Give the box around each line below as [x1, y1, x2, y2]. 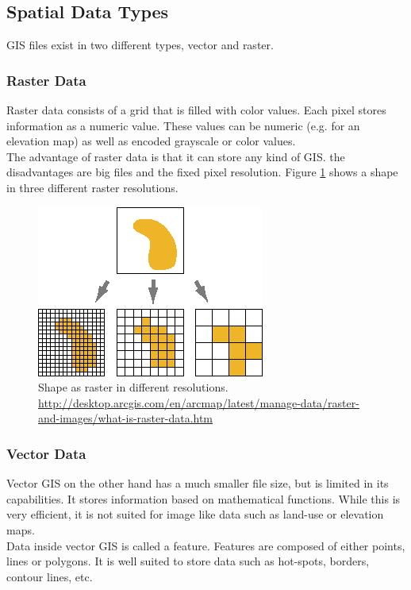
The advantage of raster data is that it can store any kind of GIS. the [6, 148, 345, 164]
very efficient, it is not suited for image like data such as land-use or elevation [6, 506, 384, 523]
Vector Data [6, 443, 86, 463]
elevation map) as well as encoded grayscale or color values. [6, 133, 296, 149]
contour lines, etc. [6, 568, 93, 584]
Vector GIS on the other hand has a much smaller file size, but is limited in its [6, 475, 389, 492]
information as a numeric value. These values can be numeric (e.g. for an [6, 117, 360, 133]
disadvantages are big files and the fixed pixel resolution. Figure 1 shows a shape [6, 164, 398, 180]
